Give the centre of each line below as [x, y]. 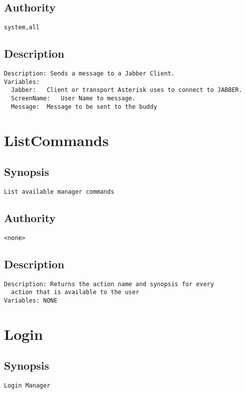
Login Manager [27, 386]
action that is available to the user [75, 292]
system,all [22, 28]
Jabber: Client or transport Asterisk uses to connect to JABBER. [127, 90]
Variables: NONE [31, 300]
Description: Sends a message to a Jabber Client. [89, 74]
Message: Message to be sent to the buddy [84, 107]
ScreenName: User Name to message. [73, 99]
